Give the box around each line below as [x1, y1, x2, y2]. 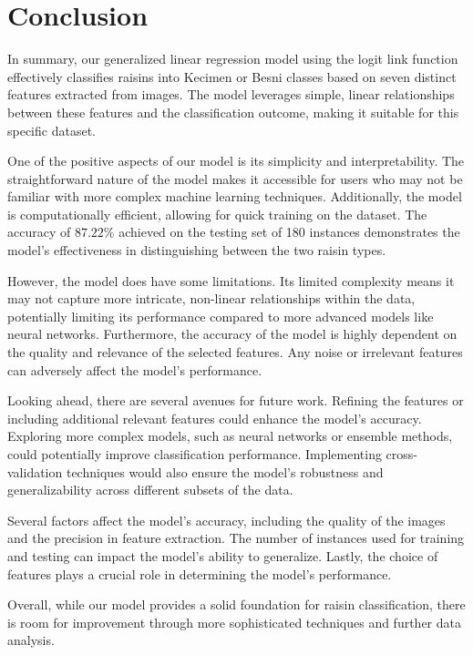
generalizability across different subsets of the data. [7, 480, 293, 499]
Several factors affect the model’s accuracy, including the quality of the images [7, 510, 446, 529]
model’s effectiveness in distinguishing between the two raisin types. [7, 241, 386, 260]
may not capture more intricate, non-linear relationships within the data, [7, 289, 416, 308]
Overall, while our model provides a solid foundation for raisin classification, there [7, 595, 466, 614]
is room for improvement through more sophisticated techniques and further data [7, 612, 461, 631]
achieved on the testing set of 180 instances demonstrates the [118, 222, 460, 241]
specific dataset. [7, 120, 96, 139]
